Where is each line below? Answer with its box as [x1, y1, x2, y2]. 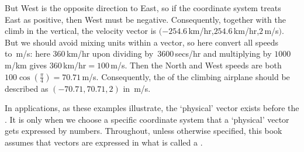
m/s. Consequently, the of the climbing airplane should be [82, 70, 290, 82]
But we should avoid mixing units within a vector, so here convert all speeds [5, 36, 279, 48]
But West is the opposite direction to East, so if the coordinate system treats [5, 2, 281, 13]
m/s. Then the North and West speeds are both [110, 58, 282, 71]
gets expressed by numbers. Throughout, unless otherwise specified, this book [5, 125, 282, 137]
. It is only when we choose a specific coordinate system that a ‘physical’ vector [5, 113, 289, 125]
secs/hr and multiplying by [175, 47, 272, 60]
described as [5, 82, 49, 94]
